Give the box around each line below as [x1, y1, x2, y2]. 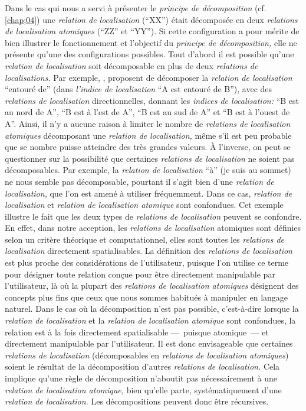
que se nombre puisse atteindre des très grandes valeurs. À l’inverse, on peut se [5, 141, 291, 153]
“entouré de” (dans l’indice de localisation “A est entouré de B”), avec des [5, 83, 272, 95]
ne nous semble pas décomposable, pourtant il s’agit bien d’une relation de [5, 175, 274, 187]
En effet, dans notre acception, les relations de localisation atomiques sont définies [5, 221, 301, 234]
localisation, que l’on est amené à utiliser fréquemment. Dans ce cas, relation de [5, 187, 292, 199]
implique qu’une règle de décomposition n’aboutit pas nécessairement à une [5, 372, 277, 384]
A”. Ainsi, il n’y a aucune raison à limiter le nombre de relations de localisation [5, 117, 291, 129]
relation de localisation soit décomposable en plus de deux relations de [5, 59, 258, 71]
